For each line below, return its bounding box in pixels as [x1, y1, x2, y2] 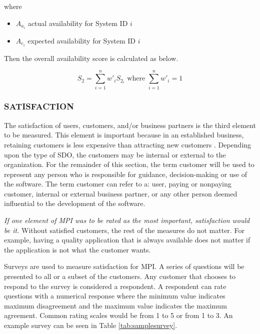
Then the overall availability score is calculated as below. [4, 52, 178, 63]
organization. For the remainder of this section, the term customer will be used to [4, 159, 254, 169]
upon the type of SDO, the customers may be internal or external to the [4, 149, 226, 159]
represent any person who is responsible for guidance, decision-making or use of [4, 168, 247, 179]
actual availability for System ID [27, 17, 128, 28]
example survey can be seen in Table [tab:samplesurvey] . [4, 320, 177, 330]
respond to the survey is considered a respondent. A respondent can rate [4, 280, 226, 291]
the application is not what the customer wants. [4, 244, 151, 254]
